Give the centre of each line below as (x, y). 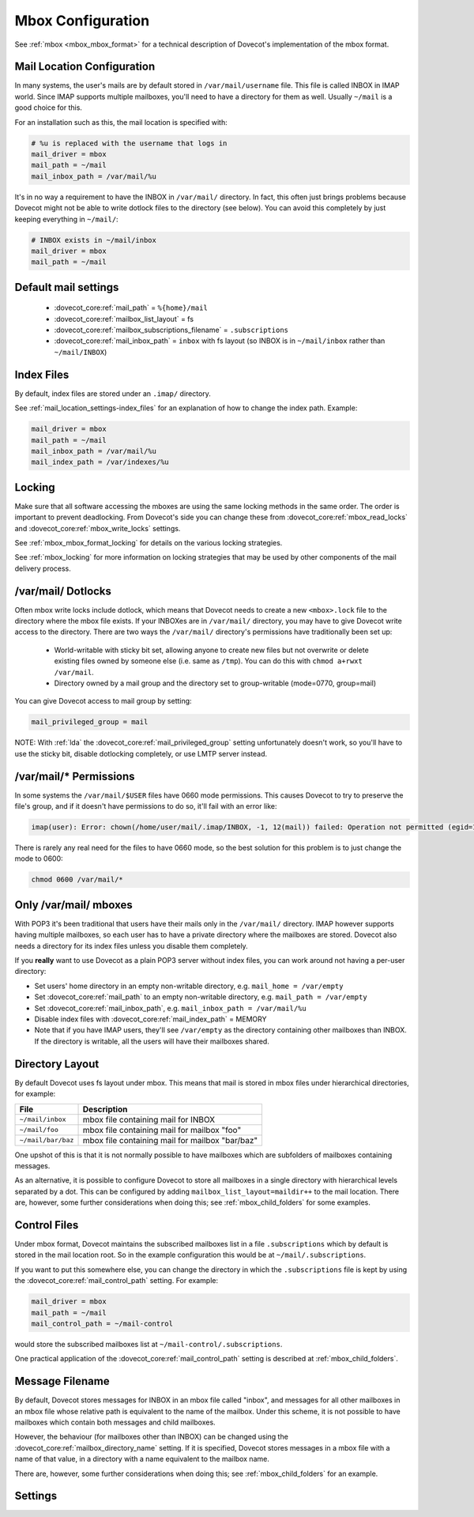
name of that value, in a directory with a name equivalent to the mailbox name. (142, 1459)
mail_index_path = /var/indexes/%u (100, 462)
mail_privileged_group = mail (90, 722)
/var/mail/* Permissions (75, 776)
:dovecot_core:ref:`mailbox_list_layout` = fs (124, 319)
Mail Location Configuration (85, 67)
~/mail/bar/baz (47, 1140)
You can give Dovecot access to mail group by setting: (103, 701)
